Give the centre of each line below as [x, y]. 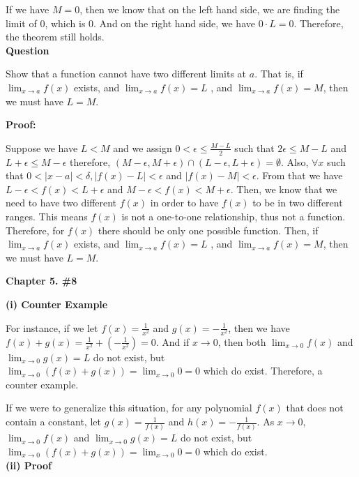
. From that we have [299, 175]
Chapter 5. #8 [41, 281]
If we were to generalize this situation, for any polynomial [129, 408]
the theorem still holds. [55, 37]
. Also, [295, 161]
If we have [28, 9]
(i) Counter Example [57, 304]
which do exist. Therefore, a [263, 371]
